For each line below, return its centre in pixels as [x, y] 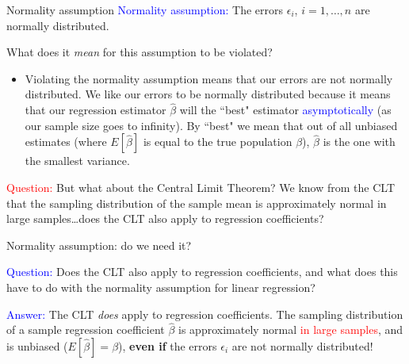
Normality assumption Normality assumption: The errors [145, 10]
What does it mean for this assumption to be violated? [140, 52]
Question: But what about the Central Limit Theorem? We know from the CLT [201, 187]
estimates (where [66, 142]
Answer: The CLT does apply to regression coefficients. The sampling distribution [205, 314]
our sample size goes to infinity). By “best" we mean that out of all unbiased [211, 125]
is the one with [359, 142]
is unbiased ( [37, 345]
